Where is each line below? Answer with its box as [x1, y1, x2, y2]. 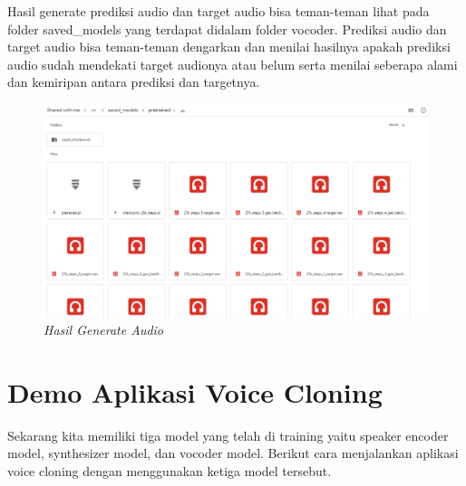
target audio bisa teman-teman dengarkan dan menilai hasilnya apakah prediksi [7, 37, 451, 56]
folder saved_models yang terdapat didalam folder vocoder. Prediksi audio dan [7, 19, 447, 38]
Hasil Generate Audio [44, 320, 164, 339]
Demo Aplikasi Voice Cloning [7, 373, 383, 410]
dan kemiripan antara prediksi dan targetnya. [7, 72, 260, 91]
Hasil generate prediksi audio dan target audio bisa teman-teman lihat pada [7, 2, 430, 20]
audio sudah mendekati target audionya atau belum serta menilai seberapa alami [7, 54, 458, 73]
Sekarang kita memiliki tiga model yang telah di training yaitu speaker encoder [7, 425, 449, 444]
